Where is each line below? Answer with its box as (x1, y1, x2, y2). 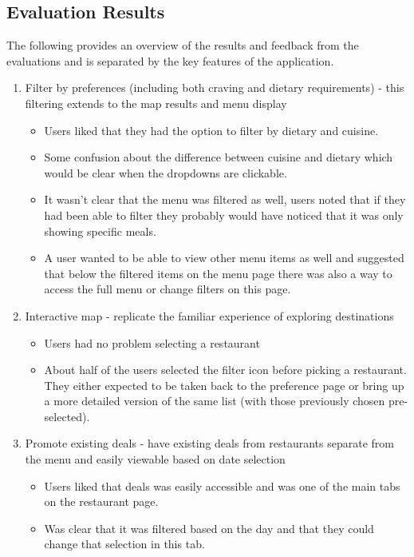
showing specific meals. (44, 222, 156, 239)
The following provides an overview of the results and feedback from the (6, 37, 359, 54)
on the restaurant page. (44, 493, 159, 510)
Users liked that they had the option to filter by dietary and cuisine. (44, 121, 379, 138)
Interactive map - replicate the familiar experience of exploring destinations (25, 307, 394, 324)
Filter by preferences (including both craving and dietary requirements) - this (25, 79, 404, 96)
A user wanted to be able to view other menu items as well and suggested (44, 249, 404, 266)
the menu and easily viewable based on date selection (25, 451, 286, 467)
